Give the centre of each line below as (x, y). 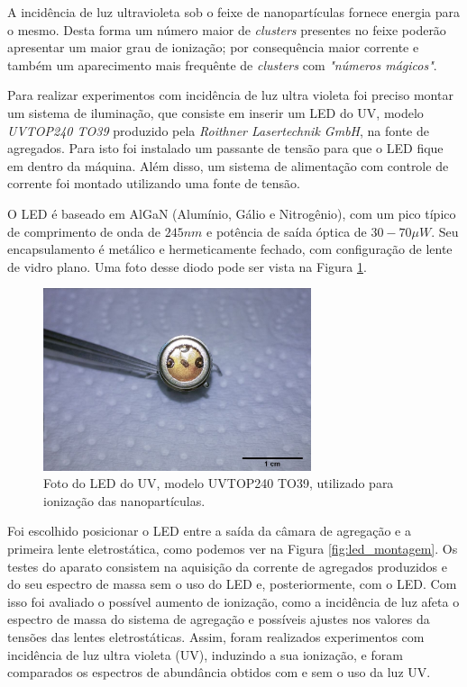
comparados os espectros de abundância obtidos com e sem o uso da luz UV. (219, 672)
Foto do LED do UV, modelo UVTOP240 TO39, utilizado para (219, 483)
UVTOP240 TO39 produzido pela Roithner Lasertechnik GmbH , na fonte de (218, 130)
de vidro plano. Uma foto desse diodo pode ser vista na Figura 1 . (187, 266)
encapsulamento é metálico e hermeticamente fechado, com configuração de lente (230, 249)
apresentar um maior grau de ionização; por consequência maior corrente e (213, 47)
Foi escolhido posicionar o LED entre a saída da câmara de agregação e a (209, 531)
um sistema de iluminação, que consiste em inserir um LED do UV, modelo (215, 112)
